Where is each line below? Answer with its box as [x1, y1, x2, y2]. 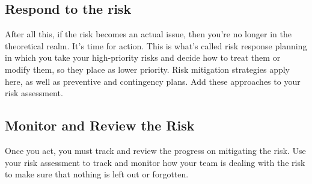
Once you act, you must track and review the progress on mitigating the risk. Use [5, 144, 306, 156]
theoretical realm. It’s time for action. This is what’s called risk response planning [5, 39, 307, 52]
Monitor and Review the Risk [5, 116, 195, 135]
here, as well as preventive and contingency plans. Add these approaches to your [5, 75, 301, 87]
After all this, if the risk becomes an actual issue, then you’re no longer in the [5, 28, 292, 40]
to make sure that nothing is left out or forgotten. [5, 168, 189, 180]
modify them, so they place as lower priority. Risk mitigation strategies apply [5, 63, 290, 75]
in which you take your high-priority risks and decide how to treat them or [5, 51, 281, 64]
